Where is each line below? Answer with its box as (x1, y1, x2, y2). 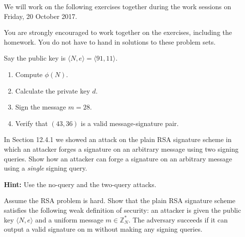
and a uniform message (35, 214, 104, 224)
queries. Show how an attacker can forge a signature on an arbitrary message (4, 153, 232, 163)
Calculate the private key (15, 85, 90, 95)
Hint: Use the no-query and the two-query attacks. (4, 179, 156, 189)
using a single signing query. (4, 163, 87, 173)
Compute (15, 69, 43, 79)
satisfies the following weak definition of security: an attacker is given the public (4, 205, 241, 215)
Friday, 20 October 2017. (4, 11, 77, 21)
